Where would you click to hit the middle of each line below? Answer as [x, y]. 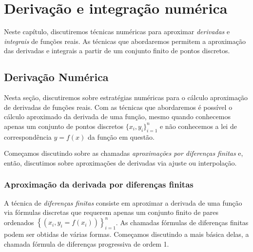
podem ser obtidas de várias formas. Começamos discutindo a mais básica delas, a [126, 234]
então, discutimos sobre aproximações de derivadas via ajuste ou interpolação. [120, 162]
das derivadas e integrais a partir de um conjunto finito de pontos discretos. [117, 51]
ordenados [19, 222]
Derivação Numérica [56, 77]
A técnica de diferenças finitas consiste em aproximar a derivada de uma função [123, 202]
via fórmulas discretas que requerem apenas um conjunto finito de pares [111, 212]
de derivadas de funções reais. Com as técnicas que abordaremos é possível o [118, 107]
